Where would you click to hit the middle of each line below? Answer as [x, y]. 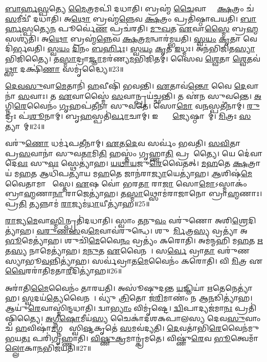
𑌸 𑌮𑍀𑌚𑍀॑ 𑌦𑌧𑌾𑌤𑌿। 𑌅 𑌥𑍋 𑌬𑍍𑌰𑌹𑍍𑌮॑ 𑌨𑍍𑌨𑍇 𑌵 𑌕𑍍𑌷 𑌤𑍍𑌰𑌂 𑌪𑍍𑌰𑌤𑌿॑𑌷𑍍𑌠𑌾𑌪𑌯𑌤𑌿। [122, 18]
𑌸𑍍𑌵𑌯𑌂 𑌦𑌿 [64, 48]
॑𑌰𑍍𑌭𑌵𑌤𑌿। [25, 48]
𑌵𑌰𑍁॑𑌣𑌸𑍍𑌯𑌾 [233, 251]
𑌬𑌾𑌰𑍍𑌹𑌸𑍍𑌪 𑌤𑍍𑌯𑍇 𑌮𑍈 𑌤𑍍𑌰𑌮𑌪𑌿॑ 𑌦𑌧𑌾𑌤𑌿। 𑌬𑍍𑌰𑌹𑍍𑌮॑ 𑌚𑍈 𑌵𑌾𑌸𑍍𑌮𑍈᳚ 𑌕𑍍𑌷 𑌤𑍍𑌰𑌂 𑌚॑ [130, 8]
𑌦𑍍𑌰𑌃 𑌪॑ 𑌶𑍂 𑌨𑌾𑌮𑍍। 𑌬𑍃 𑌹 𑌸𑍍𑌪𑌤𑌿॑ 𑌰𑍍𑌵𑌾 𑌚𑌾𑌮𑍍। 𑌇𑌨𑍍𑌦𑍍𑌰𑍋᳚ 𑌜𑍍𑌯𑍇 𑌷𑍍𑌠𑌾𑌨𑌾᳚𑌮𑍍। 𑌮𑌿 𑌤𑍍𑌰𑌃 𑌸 [128, 115]
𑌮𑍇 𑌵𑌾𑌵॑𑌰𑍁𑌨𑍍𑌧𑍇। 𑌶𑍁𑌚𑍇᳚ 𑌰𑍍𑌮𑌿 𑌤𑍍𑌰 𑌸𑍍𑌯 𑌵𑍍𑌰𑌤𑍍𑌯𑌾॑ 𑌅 [168, 230]
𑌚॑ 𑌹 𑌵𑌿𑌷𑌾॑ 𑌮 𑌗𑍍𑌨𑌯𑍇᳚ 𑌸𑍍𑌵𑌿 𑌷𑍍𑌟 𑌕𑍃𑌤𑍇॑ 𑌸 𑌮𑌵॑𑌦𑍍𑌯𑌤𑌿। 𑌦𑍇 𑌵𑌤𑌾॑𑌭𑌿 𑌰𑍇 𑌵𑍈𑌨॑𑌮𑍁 [132, 328]
